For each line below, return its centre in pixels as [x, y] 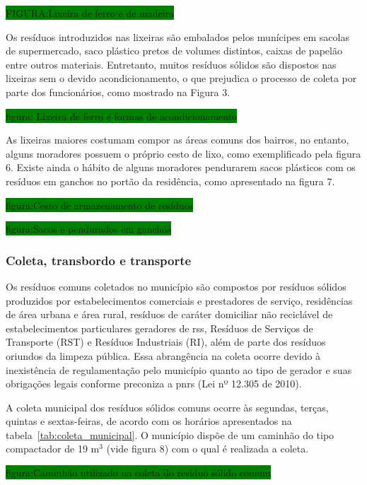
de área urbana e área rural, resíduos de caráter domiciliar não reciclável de [169, 314]
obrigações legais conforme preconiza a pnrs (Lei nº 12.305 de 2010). [154, 384]
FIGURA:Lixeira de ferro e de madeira [90, 13]
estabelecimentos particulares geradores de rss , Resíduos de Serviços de [159, 328]
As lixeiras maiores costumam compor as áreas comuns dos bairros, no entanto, [177, 140]
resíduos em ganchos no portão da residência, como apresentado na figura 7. [170, 181]
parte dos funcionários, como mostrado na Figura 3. [118, 92]
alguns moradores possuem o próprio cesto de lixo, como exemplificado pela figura [183, 153]
